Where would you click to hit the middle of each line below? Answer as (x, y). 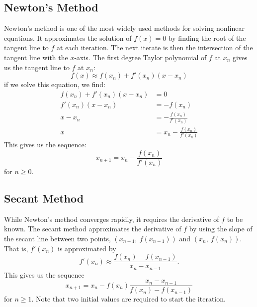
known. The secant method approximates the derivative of (93, 229)
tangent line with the (36, 57)
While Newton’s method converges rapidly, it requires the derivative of (112, 219)
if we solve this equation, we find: (55, 84)
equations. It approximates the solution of (68, 38)
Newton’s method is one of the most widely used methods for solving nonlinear (124, 28)
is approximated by (87, 248)
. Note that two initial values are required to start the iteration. (128, 299)
